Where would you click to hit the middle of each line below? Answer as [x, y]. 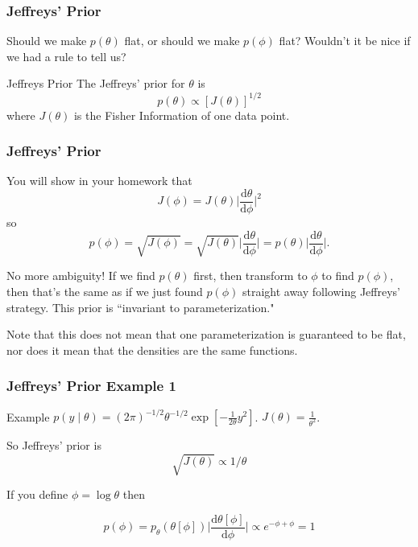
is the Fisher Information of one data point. [182, 115]
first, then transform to [250, 276]
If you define [37, 494]
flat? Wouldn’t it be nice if [345, 41]
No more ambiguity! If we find [81, 276]
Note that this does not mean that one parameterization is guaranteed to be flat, [206, 334]
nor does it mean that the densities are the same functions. [152, 350]
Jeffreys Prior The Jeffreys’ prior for [96, 83]
